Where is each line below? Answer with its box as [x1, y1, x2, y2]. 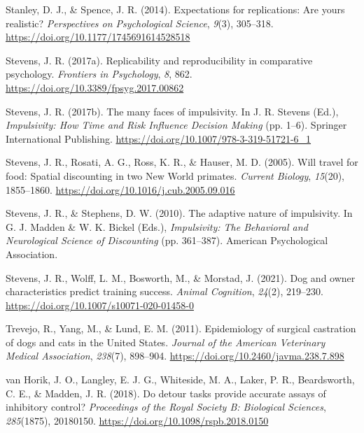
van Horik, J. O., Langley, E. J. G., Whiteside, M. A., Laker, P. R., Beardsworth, [6, 372, 355, 387]
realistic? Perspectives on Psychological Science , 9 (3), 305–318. [6, 15, 274, 30]
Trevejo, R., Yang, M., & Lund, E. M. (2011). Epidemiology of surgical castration [6, 321, 356, 336]
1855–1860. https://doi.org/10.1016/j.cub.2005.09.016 [6, 182, 235, 197]
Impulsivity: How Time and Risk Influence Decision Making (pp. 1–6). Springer [6, 118, 347, 132]
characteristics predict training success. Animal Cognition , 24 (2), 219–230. [6, 284, 323, 299]
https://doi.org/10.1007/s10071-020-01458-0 [6, 297, 194, 312]
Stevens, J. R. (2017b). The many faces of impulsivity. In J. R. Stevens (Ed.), [6, 104, 339, 118]
